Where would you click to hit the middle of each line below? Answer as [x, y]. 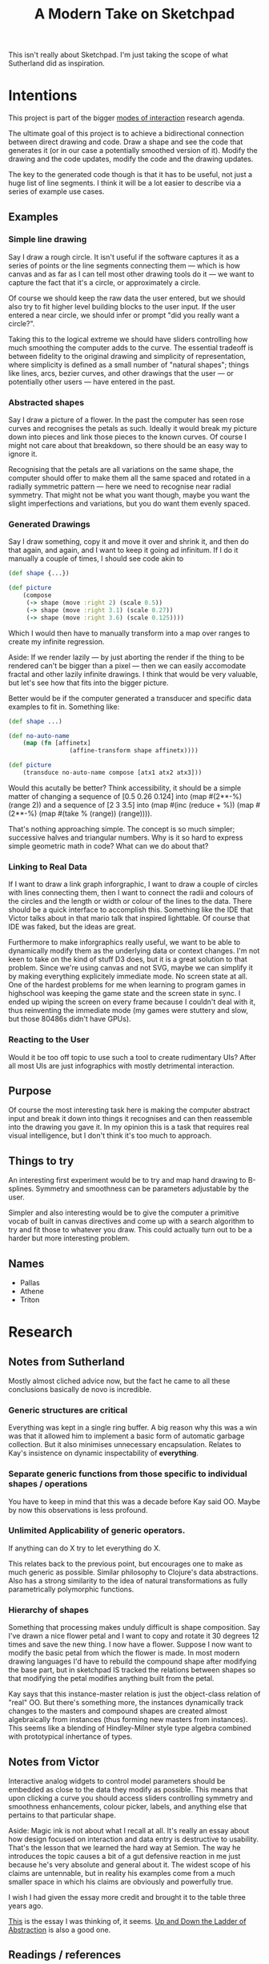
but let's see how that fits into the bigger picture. [89, 683]
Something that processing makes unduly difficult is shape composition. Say [134, 1627]
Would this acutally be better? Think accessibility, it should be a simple [125, 788]
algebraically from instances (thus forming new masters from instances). [128, 1720]
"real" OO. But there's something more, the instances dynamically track [126, 1703]
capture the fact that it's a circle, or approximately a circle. [104, 282]
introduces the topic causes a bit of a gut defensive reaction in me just [124, 1856]
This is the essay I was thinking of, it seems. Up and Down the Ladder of [127, 1921]
